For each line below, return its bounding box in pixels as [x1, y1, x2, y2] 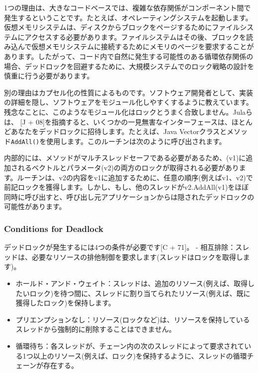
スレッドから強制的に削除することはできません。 [15, 324, 176, 334]
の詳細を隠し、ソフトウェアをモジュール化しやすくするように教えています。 [4, 97, 253, 107]
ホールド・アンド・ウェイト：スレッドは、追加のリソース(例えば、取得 [15, 278, 248, 288]
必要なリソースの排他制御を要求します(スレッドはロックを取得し [31, 251, 243, 262]
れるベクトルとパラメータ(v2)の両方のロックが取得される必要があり [17, 162, 239, 172]
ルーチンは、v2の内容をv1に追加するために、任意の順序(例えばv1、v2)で [17, 172, 253, 182]
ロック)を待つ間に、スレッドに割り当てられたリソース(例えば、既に [29, 288, 251, 298]
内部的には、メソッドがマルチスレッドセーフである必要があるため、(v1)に [4, 152, 246, 163]
